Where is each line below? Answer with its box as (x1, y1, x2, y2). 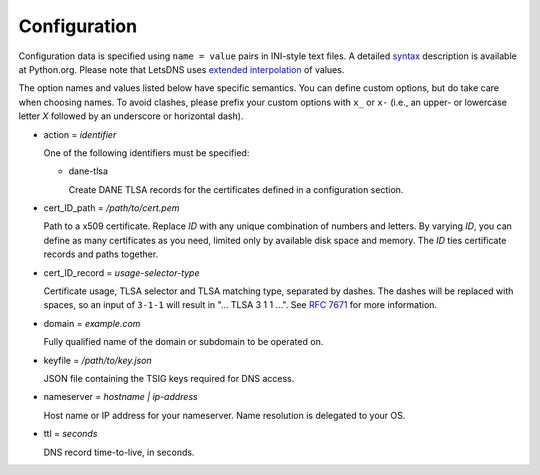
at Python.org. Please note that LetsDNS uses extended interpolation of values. (18, 63, 345, 75)
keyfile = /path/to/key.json (43, 354, 152, 366)
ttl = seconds (43, 428, 98, 440)
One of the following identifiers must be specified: (43, 146, 250, 159)
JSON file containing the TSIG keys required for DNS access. (43, 372, 295, 384)
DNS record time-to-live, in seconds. (43, 446, 195, 458)
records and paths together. (43, 248, 159, 260)
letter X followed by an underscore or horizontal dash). (18, 110, 244, 122)
